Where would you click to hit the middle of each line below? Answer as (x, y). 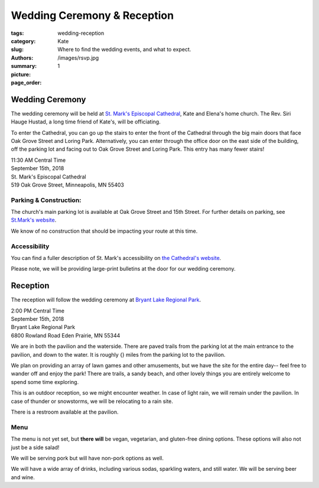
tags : (17, 33)
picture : (21, 74)
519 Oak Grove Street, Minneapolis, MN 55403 (67, 185)
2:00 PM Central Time (38, 311)
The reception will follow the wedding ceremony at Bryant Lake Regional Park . (106, 300)
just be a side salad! (35, 447)
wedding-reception (81, 33)
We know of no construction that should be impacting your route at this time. (104, 231)
